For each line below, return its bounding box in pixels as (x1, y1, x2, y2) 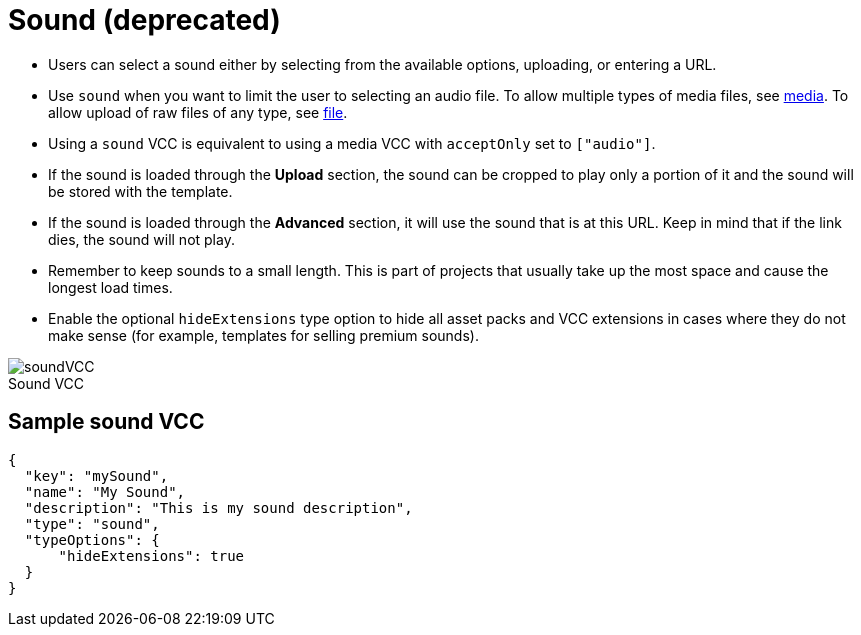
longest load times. (48, 278, 173, 296)
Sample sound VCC (8, 409, 205, 435)
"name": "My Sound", (24, 483, 186, 500)
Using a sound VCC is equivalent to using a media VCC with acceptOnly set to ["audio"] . (48, 134, 656, 152)
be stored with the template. (48, 182, 233, 200)
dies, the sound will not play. (48, 230, 235, 248)
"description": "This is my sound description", (24, 499, 413, 516)
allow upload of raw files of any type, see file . (48, 103, 348, 121)
